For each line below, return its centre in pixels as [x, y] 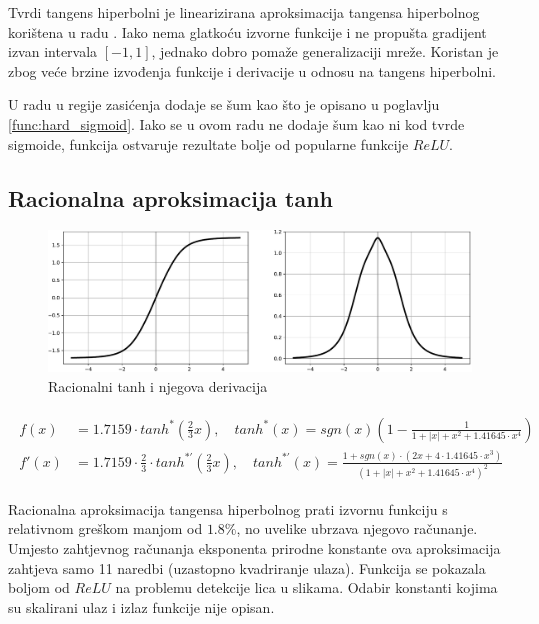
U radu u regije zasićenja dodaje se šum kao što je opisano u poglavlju [224, 104]
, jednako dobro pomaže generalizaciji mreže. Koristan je [325, 51]
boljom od [39, 587]
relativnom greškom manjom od [105, 528]
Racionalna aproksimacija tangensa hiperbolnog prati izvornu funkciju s [228, 508]
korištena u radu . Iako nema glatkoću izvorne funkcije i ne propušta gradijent [247, 31]
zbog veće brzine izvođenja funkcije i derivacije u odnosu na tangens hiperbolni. [252, 70]
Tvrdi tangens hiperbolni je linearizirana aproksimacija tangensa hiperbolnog [244, 12]
